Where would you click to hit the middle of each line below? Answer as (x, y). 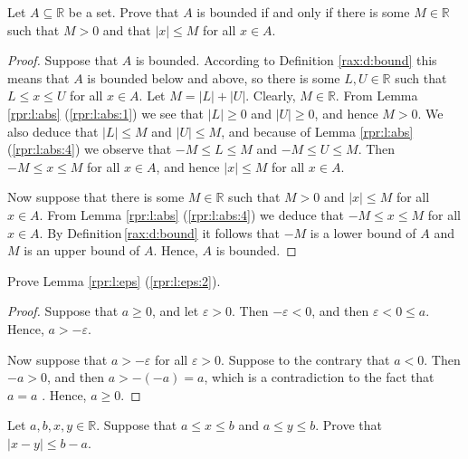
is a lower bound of (363, 232)
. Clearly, (271, 96)
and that (127, 29)
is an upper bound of (82, 250)
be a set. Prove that (124, 12)
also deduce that (53, 131)
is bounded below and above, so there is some (214, 77)
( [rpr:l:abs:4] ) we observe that (90, 149)
